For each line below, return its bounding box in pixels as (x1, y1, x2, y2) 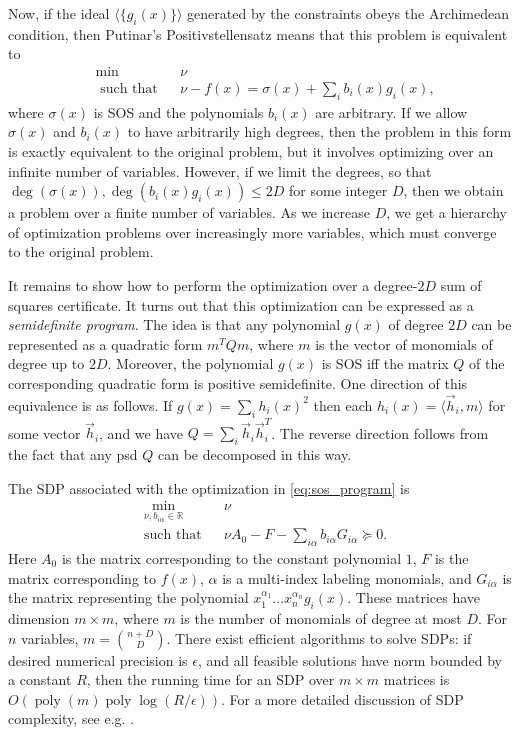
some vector (8, 422, 81, 443)
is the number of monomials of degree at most (180, 607, 462, 628)
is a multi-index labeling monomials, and (222, 567, 472, 588)
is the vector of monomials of (315, 333, 493, 354)
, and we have (99, 422, 184, 443)
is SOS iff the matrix (321, 353, 449, 374)
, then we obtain (403, 180, 504, 201)
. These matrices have (347, 587, 480, 608)
